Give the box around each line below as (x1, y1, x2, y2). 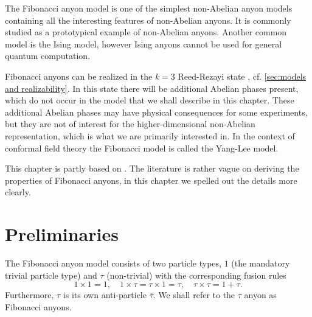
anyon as (244, 288, 277, 301)
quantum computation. (5, 49, 91, 62)
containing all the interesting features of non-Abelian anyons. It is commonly (5, 13, 291, 26)
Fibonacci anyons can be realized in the (5, 69, 153, 82)
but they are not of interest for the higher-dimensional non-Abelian (5, 117, 255, 130)
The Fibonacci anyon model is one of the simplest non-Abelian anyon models (5, 2, 293, 14)
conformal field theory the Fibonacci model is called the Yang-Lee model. (5, 141, 279, 154)
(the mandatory (231, 257, 290, 270)
